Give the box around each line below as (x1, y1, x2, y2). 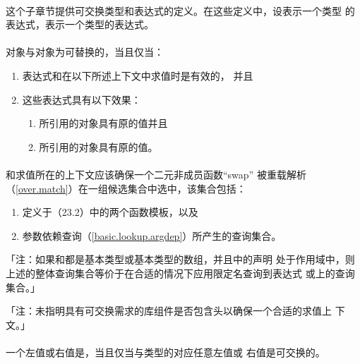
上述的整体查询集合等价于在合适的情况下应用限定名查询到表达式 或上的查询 (6, 265, 355, 280)
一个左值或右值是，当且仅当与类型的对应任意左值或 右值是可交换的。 (6, 344, 325, 359)
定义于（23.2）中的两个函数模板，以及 (22, 205, 198, 219)
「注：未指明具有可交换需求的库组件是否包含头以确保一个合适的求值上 (6, 303, 332, 318)
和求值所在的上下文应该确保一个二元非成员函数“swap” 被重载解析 (6, 166, 306, 181)
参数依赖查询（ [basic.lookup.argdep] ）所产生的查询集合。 (22, 228, 282, 243)
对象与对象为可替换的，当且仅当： (6, 44, 164, 59)
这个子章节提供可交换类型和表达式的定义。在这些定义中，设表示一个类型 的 (6, 3, 355, 18)
